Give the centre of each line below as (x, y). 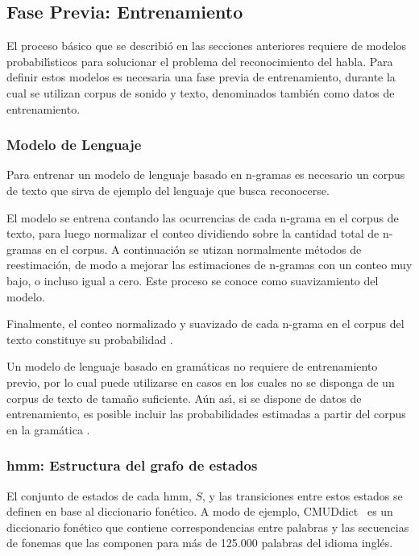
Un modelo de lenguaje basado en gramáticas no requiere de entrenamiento (192, 366)
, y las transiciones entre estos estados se (303, 495)
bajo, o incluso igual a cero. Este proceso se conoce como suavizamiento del (193, 280)
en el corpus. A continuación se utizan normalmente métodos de (203, 249)
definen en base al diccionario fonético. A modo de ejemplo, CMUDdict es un (200, 511)
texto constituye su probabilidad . (90, 339)
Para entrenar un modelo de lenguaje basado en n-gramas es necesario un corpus (206, 174)
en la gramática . (48, 429)
